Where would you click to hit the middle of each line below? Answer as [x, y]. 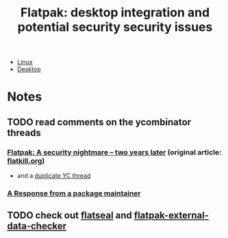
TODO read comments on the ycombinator [99, 122]
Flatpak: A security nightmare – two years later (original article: [114, 152]
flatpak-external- [171, 216]
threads [24, 132]
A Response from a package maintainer [74, 193]
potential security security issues [115, 27]
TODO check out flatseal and [69, 216]
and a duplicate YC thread [54, 176]
